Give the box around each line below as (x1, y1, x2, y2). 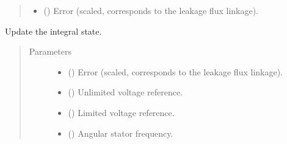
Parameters (29, 45, 71, 58)
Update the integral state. (5, 24, 102, 37)
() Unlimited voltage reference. (68, 86, 183, 98)
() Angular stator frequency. (68, 126, 173, 139)
